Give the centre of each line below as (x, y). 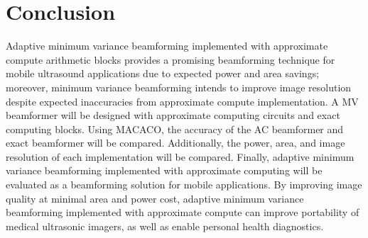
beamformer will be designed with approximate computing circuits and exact (173, 115)
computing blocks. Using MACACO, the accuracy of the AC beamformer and (175, 129)
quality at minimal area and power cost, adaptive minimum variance (155, 198)
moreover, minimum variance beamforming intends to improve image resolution (179, 87)
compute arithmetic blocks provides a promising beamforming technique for (171, 59)
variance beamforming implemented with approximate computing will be (164, 170)
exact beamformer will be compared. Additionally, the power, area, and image (175, 143)
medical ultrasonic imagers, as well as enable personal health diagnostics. (165, 226)
